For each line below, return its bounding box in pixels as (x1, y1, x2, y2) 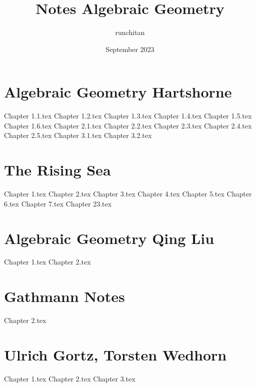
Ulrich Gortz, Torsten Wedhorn (4, 344, 227, 364)
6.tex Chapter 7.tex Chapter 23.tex (4, 198, 112, 208)
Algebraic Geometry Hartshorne (4, 81, 232, 102)
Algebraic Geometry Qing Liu (4, 227, 214, 248)
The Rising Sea (4, 159, 111, 180)
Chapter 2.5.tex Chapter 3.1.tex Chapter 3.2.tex (4, 130, 152, 140)
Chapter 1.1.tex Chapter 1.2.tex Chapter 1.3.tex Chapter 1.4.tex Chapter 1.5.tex (4, 110, 252, 121)
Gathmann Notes (4, 286, 125, 306)
